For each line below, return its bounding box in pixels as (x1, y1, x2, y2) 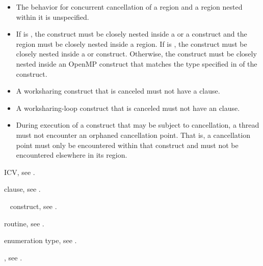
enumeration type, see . (4, 235, 77, 246)
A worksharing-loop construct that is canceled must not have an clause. (16, 102, 240, 113)
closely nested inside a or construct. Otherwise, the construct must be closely (16, 48, 257, 59)
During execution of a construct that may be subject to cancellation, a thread (16, 120, 259, 130)
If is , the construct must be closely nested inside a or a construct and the (16, 28, 247, 39)
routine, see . (4, 218, 44, 228)
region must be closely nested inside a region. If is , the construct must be (16, 38, 247, 49)
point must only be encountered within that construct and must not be (16, 139, 239, 150)
